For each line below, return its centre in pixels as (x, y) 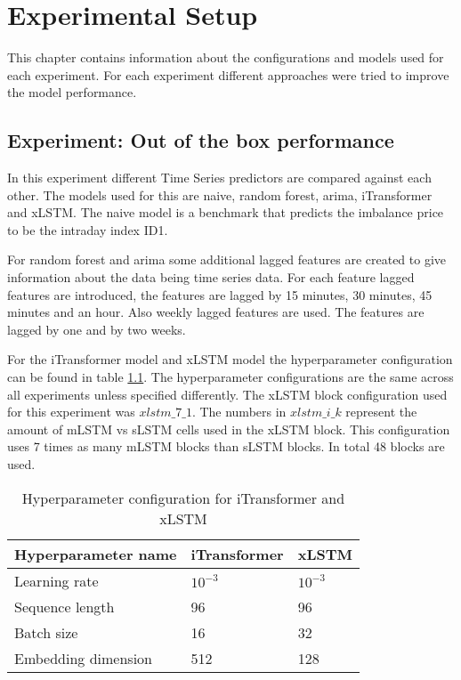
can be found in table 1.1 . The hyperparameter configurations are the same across (230, 377)
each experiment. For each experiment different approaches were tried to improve (228, 74)
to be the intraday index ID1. (88, 229)
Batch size (46, 632)
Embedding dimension (84, 658)
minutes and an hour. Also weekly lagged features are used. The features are (216, 312)
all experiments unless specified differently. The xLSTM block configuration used (227, 394)
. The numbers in (239, 412)
